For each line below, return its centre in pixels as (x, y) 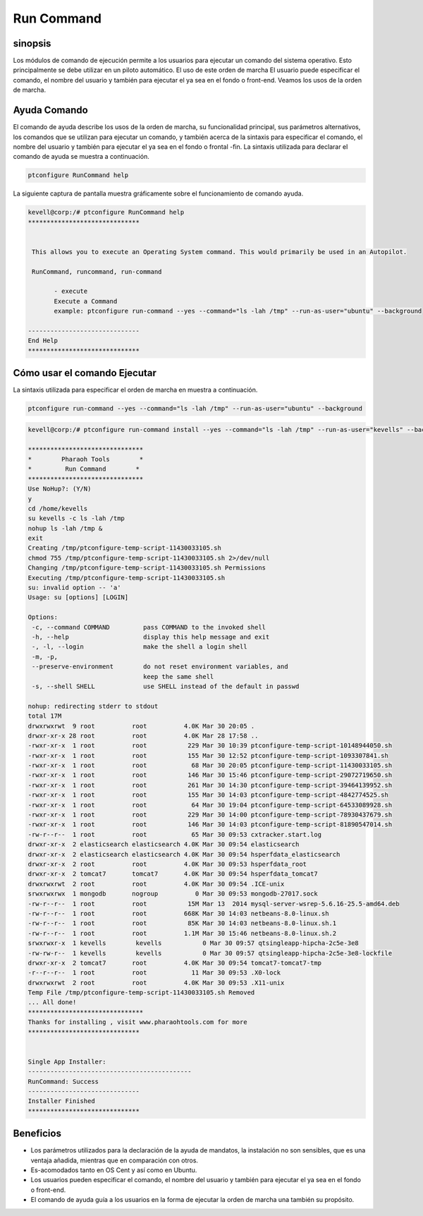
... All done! (52, 1003)
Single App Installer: (67, 1061)
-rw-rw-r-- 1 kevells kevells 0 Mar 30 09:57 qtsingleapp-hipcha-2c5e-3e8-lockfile (210, 953)
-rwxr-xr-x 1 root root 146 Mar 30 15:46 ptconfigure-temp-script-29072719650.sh (210, 775)
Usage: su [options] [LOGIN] (78, 597)
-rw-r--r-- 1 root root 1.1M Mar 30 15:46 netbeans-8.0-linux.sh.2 (182, 933)
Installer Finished (61, 1101)
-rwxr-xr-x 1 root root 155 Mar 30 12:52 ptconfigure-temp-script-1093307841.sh (208, 756)
